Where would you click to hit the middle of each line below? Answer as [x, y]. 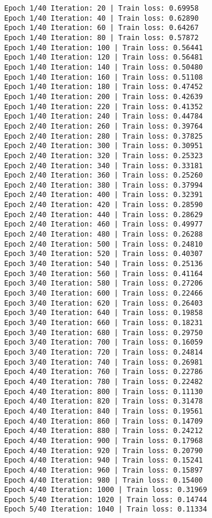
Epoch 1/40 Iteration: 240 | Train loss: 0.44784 [104, 117]
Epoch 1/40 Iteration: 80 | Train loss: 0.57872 [102, 37]
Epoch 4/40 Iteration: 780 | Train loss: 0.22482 [104, 381]
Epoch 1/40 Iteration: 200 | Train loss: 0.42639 [104, 96]
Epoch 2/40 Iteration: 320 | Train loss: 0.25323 [104, 155]
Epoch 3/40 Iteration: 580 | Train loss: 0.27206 [104, 283]
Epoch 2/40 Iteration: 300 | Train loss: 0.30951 [104, 146]
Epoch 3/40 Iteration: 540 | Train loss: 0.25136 [104, 264]
